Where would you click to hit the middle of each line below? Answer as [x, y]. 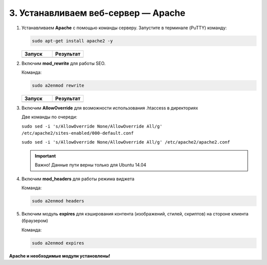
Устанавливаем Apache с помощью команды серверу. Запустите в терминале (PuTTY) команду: [124, 28]
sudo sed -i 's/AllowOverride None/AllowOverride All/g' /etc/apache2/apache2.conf [126, 142]
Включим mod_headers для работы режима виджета [78, 179]
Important [45, 156]
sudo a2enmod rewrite [58, 85]
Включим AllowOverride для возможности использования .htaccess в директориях [110, 108]
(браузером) [35, 221]
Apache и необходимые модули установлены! [60, 256]
